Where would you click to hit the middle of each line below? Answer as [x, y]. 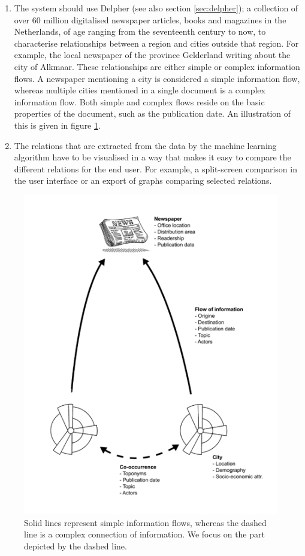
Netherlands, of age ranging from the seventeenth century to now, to [140, 31]
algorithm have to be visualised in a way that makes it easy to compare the [152, 157]
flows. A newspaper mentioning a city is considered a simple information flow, [157, 78]
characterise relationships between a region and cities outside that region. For [156, 43]
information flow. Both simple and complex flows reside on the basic [139, 101]
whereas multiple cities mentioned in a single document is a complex [140, 90]
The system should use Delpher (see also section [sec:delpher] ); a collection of [156, 8]
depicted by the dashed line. [76, 546]
